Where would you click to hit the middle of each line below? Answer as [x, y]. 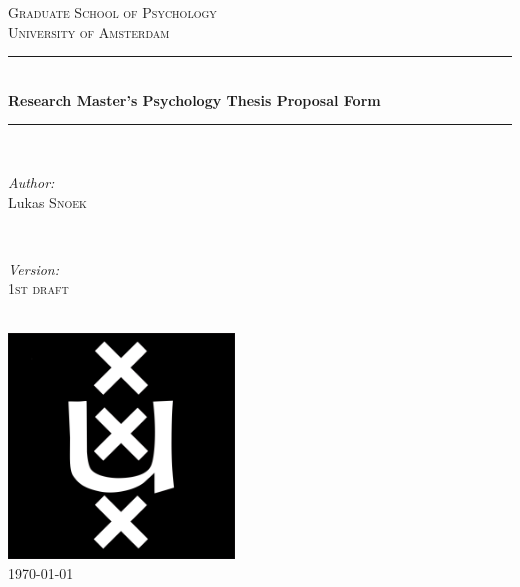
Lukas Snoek [47, 201]
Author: [31, 181]
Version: [34, 268]
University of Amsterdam [89, 31]
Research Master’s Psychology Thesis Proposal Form [194, 99]
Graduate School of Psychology [112, 12]
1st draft [38, 288]
